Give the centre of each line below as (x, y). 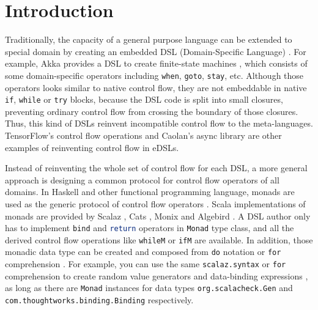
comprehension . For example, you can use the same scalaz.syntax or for (146, 264)
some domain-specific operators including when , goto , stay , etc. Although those (154, 75)
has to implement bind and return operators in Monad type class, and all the (150, 228)
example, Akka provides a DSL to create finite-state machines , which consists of (156, 63)
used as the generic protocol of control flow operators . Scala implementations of (155, 203)
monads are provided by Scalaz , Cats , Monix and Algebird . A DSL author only (158, 216)
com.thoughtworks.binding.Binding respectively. (99, 300)
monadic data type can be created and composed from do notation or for (143, 252)
